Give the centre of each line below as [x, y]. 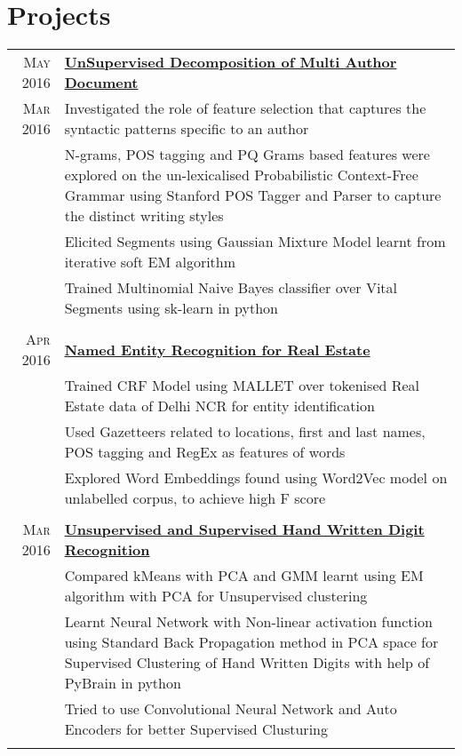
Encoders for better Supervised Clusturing [196, 729]
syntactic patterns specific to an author [187, 129]
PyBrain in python [123, 683]
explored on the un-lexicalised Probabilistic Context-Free [241, 175]
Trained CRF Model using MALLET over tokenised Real [242, 386]
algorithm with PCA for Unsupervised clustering [216, 596]
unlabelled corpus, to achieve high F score [195, 498]
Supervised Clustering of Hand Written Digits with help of [247, 663]
